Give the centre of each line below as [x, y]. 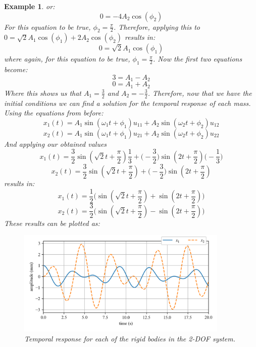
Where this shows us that [43, 93]
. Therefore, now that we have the [200, 93]
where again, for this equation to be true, [67, 59]
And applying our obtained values [56, 143]
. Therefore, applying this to [157, 26]
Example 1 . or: [30, 6]
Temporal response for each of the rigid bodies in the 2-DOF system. [130, 338]
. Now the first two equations [197, 59]
